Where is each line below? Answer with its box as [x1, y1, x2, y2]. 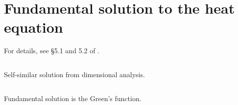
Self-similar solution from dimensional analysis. [4, 69, 145, 80]
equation [4, 17, 63, 37]
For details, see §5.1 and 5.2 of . [4, 45, 100, 56]
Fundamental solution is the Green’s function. [4, 93, 142, 104]
